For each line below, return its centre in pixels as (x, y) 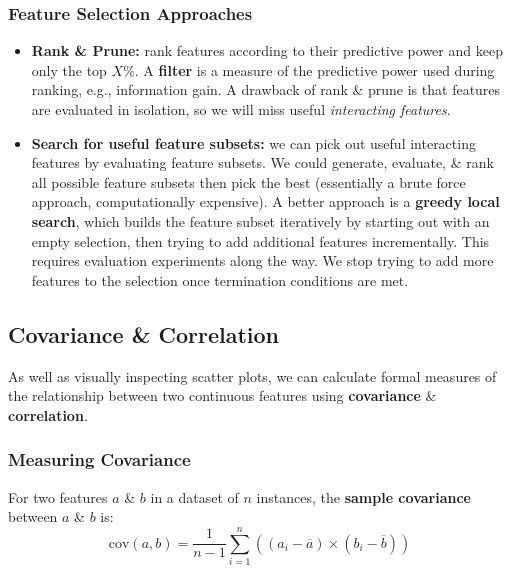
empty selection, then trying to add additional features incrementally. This (260, 240)
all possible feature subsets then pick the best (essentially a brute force (248, 181)
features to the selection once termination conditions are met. (220, 279)
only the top (69, 69)
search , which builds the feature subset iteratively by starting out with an (260, 220)
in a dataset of (194, 496)
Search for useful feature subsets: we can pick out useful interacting (253, 142)
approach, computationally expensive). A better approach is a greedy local (265, 201)
